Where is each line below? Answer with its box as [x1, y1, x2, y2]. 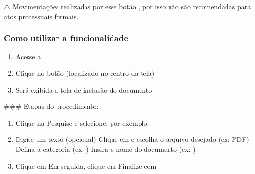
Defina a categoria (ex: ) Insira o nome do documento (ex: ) [15, 143, 196, 154]
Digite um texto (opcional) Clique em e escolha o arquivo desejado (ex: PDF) [15, 134, 249, 144]
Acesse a [15, 51, 41, 62]
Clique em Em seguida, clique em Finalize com [15, 160, 157, 171]
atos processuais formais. [4, 11, 79, 21]
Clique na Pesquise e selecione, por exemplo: [15, 117, 149, 128]
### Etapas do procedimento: [4, 101, 99, 111]
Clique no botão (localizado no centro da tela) [15, 68, 155, 78]
